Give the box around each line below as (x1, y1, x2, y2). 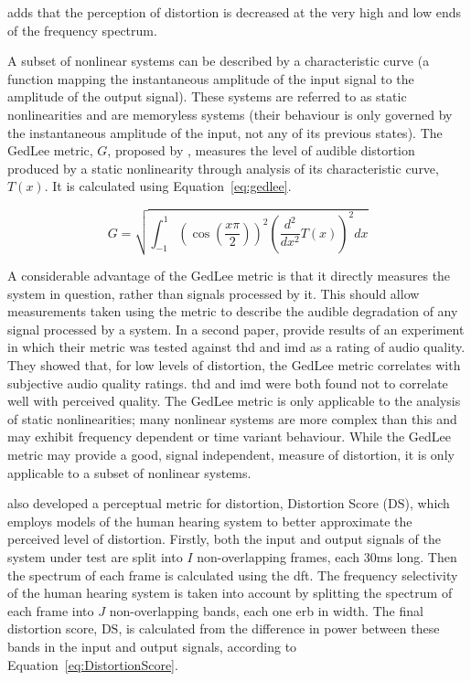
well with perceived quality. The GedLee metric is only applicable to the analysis (7, 391, 461, 410)
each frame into (7, 601, 94, 620)
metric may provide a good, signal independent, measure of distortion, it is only (7, 445, 455, 464)
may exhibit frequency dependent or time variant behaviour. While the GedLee (7, 427, 452, 446)
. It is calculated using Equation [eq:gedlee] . (44, 176, 292, 196)
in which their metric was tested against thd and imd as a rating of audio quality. (7, 337, 466, 356)
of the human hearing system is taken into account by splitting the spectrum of (7, 583, 453, 602)
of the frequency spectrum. (7, 20, 157, 39)
